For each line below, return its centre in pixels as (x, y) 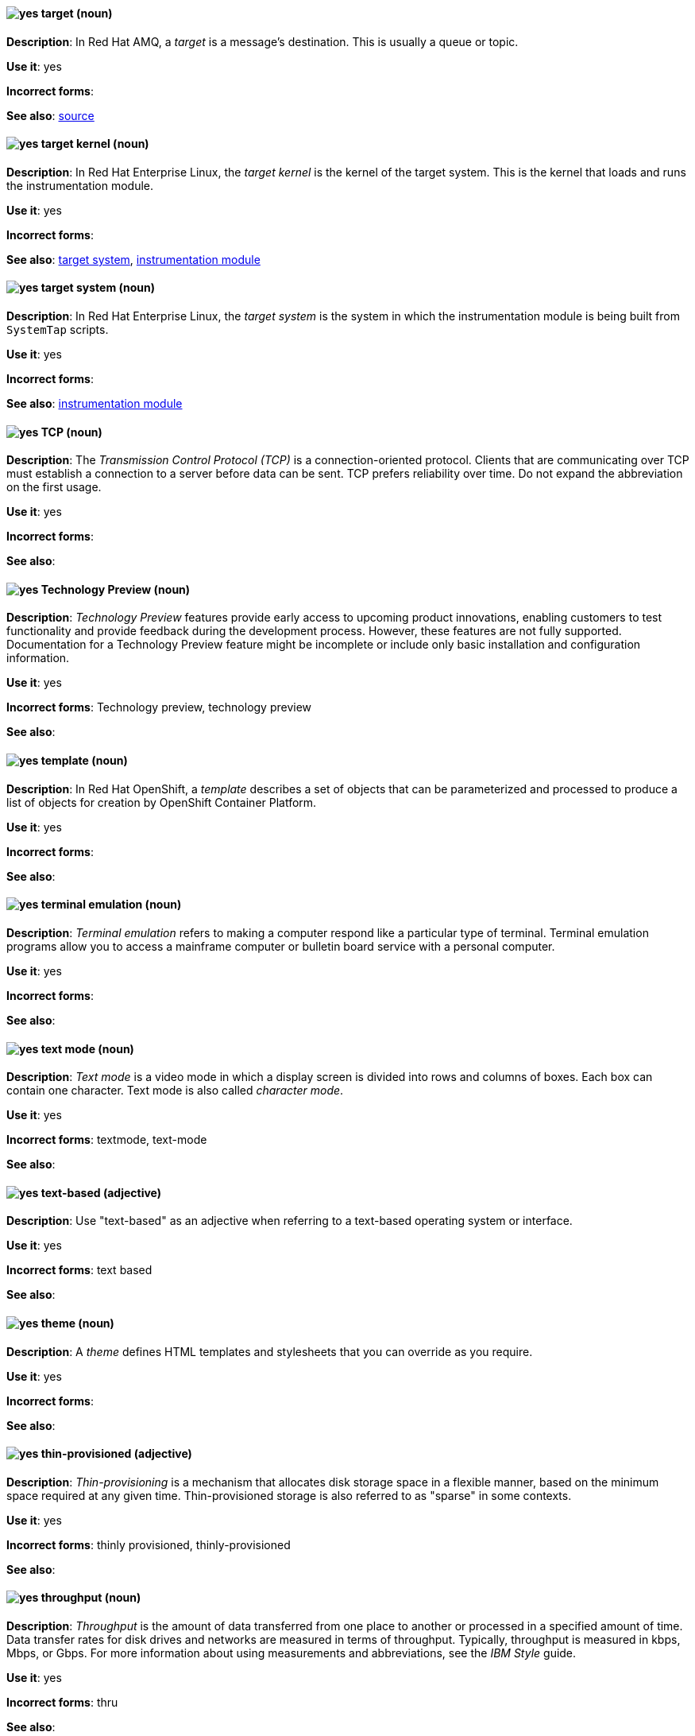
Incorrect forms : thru (62, 1703)
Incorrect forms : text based (79, 1270)
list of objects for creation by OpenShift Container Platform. (162, 802)
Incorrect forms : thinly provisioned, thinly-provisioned (149, 1544)
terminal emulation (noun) (111, 905)
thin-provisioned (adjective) (116, 1454)
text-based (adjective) (101, 1192)
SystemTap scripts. (58, 330)
